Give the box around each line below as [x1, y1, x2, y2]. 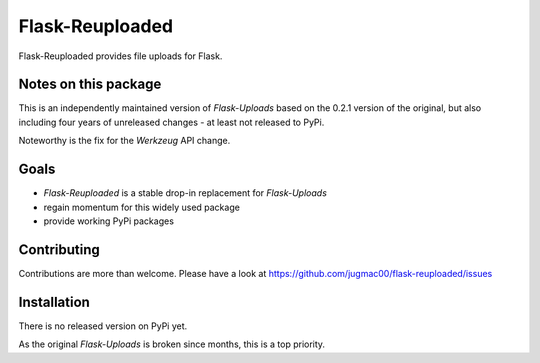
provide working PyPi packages [43, 215, 175, 227]
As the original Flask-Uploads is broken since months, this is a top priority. [18, 338, 325, 350]
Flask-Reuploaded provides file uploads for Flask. [18, 50, 223, 62]
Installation [18, 293, 90, 310]
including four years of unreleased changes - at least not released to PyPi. [18, 116, 325, 128]
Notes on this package [18, 76, 162, 93]
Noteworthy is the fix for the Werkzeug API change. [18, 135, 231, 147]
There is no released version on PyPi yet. [18, 320, 188, 332]
